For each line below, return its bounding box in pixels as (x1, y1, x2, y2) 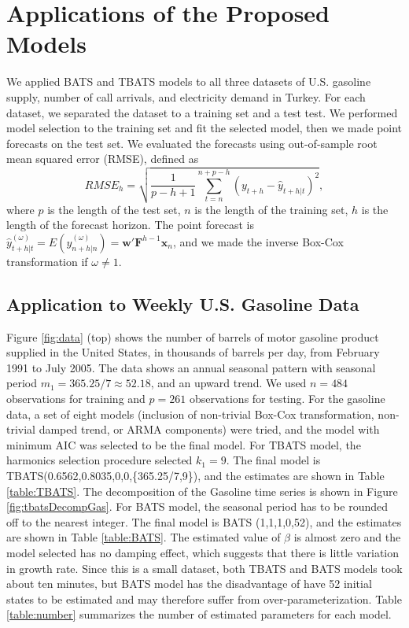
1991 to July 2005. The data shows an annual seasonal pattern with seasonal (6, 359, 376, 375)
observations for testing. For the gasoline (189, 390, 385, 407)
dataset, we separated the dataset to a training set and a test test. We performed (6, 104, 398, 120)
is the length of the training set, (194, 201, 348, 217)
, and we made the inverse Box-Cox (172, 233, 344, 249)
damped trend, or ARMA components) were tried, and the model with (39, 421, 380, 438)
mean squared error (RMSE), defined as (6, 150, 199, 167)
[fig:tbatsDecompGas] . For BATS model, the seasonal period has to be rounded (6, 498, 388, 515)
